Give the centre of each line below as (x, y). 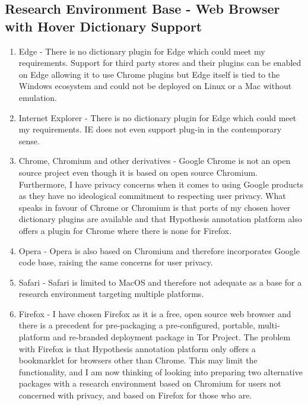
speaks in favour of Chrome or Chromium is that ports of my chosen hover (155, 207)
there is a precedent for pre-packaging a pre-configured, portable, (137, 325)
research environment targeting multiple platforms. (111, 294)
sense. (29, 140)
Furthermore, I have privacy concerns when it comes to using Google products (161, 184)
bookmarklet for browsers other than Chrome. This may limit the (138, 360)
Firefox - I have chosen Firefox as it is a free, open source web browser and (155, 313)
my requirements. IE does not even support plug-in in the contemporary (150, 129)
